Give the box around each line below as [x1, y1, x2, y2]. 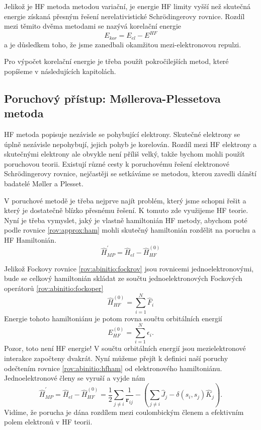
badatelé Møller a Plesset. [4, 178, 83, 189]
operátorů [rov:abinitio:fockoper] [4, 283, 104, 293]
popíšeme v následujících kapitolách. [4, 65, 116, 76]
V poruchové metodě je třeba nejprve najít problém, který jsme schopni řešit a [4, 195, 246, 205]
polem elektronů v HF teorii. [4, 416, 93, 427]
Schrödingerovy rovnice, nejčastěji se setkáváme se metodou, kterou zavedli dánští [4, 168, 256, 179]
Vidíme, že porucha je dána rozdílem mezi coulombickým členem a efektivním [4, 406, 244, 417]
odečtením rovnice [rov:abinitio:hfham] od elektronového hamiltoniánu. [4, 363, 222, 373]
